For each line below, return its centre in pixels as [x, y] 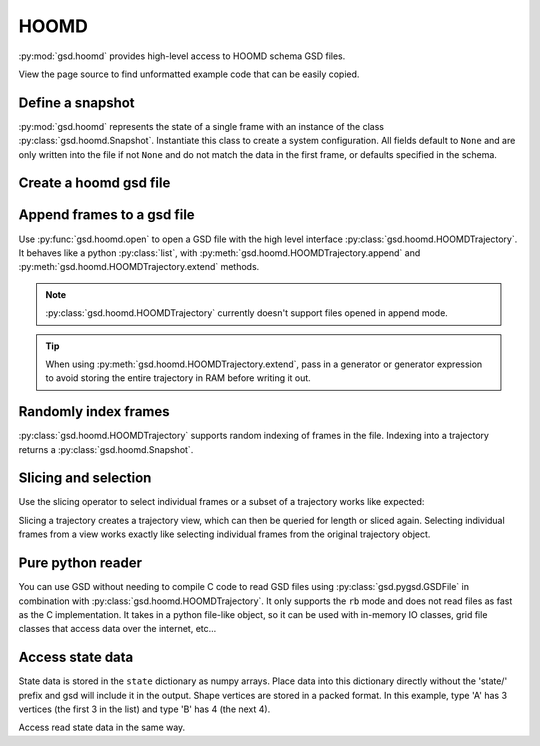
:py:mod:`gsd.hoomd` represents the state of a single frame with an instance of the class [201, 126]
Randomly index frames [94, 411]
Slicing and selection [85, 478]
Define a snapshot [76, 102]
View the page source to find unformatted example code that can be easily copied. [189, 74]
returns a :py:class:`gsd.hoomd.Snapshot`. [106, 449]
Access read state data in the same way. [102, 727]
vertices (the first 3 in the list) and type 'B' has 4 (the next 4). [144, 709]
